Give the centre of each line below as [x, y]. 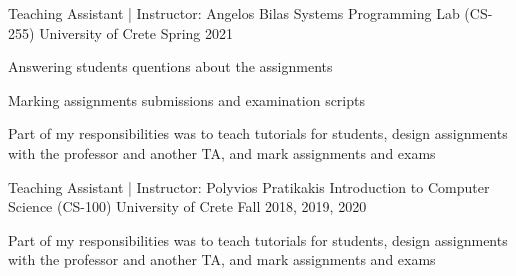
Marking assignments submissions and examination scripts [186, 99]
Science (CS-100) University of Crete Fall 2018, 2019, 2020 [187, 206]
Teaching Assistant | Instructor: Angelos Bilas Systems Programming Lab [234, 13]
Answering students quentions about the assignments [170, 66]
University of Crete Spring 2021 [136, 32]
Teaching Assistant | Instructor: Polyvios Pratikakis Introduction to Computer [249, 186]
